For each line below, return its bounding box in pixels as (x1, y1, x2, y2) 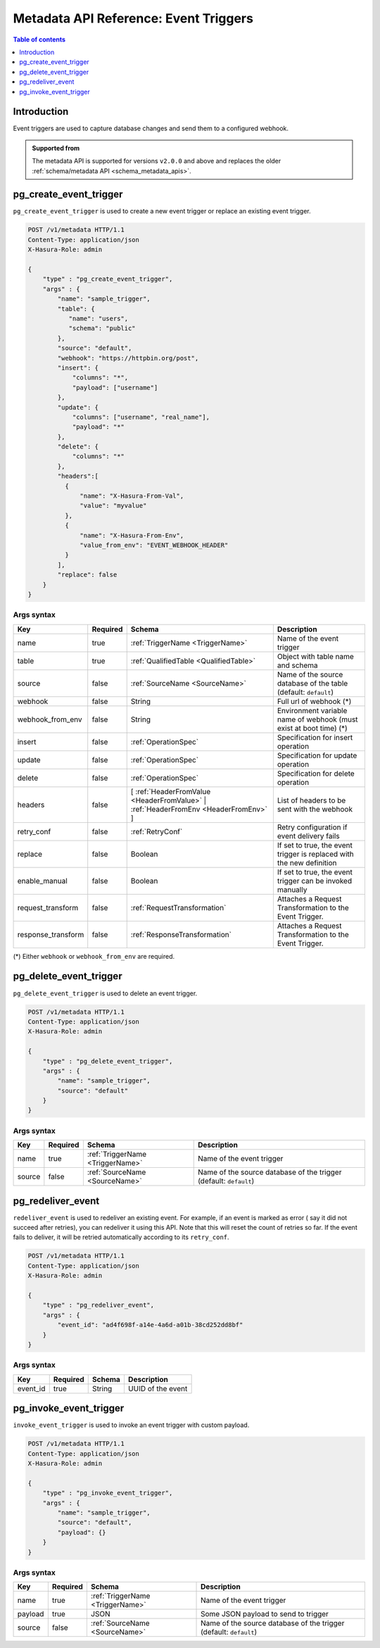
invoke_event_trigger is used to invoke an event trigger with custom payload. (13, 1421, 250, 1429)
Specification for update (277, 750, 357, 760)
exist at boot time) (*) (277, 723, 348, 733)
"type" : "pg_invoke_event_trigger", (42, 1489, 173, 1497)
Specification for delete (277, 768, 355, 778)
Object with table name (277, 651, 355, 661)
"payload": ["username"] (72, 384, 158, 391)
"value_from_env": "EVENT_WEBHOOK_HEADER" (80, 541, 229, 549)
